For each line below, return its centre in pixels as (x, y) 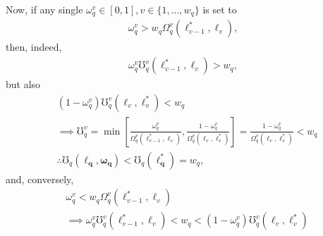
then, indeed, (34, 47)
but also (23, 84)
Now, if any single (44, 9)
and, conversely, (40, 179)
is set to (220, 9)
